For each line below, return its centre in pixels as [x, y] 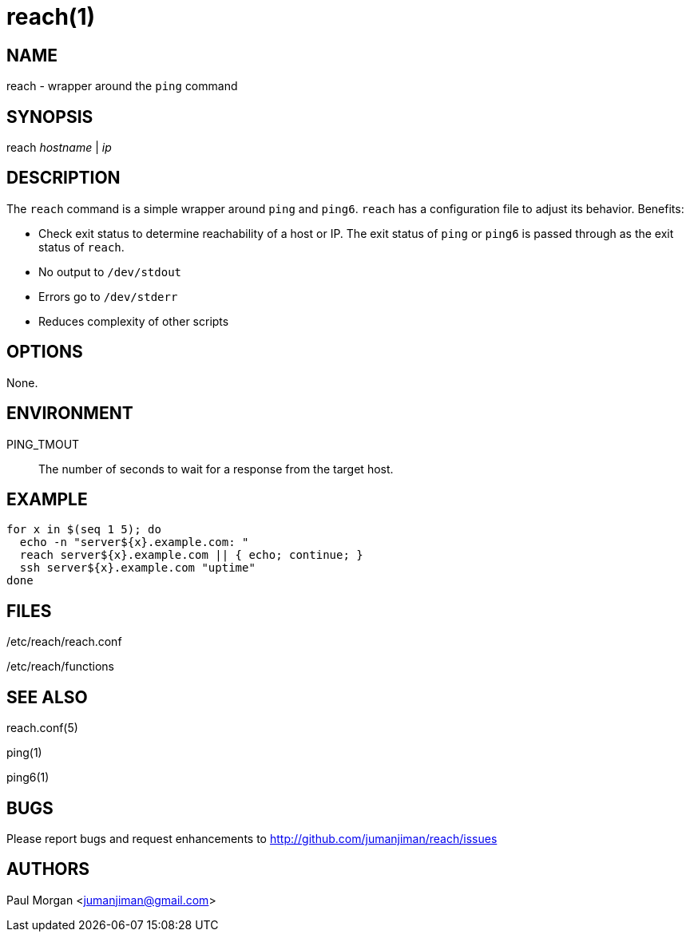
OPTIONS [45, 352]
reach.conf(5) [42, 728]
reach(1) [51, 17]
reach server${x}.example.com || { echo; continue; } [191, 555]
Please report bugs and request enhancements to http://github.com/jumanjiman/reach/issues [252, 838]
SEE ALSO [47, 697]
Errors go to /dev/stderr [108, 296]
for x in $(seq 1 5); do [84, 530]
